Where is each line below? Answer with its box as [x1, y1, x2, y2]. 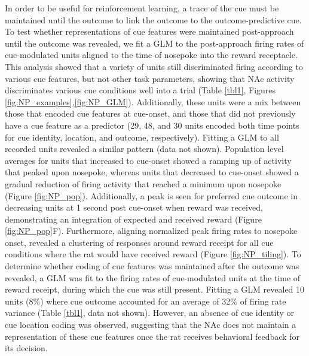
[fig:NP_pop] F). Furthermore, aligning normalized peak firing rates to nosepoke [5, 224, 298, 237]
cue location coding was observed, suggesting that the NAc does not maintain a [5, 318, 296, 331]
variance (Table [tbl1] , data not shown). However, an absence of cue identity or [5, 306, 295, 319]
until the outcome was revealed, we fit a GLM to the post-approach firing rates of [5, 36, 304, 49]
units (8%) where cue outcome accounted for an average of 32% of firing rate [5, 294, 286, 307]
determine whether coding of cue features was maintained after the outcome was [5, 260, 299, 272]
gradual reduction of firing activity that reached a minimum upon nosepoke [5, 177, 282, 190]
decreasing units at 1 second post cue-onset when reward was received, [5, 201, 263, 214]
